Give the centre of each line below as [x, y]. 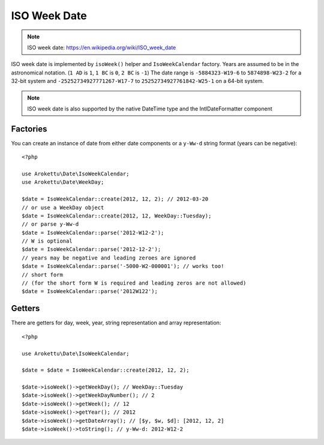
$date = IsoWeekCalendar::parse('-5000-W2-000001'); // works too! [123, 266]
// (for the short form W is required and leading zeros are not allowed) [134, 283]
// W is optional [47, 241]
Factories [29, 129]
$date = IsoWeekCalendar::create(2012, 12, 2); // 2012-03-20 [115, 199]
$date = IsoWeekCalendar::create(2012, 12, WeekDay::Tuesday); [117, 216]
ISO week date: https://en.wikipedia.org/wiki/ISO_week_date [102, 47]
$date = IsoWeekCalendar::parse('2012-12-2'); [91, 250]
